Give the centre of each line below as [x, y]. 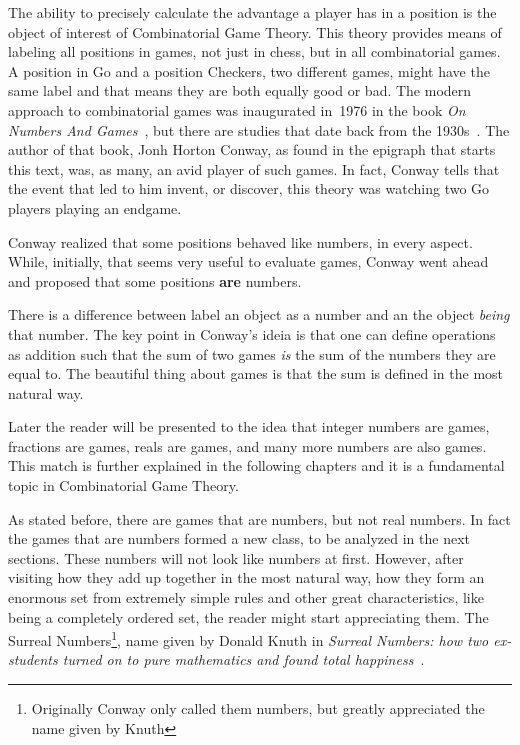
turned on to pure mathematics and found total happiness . [243, 659]
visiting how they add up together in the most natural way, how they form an [246, 577]
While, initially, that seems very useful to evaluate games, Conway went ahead [248, 261]
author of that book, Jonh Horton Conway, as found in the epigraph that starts [252, 149]
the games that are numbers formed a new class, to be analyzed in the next [239, 538]
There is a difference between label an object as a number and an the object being [259, 314]
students [33, 659]
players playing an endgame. [95, 207]
